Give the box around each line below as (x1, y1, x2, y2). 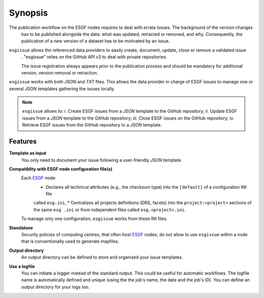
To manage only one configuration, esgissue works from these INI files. (21, 216, 168, 222)
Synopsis (9, 7, 48, 18)
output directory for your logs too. (21, 284, 90, 290)
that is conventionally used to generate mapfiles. (21, 238, 119, 245)
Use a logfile (9, 263, 35, 269)
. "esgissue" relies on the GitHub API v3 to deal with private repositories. (21, 54, 167, 60)
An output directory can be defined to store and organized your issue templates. (21, 254, 183, 260)
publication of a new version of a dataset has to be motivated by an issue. (21, 38, 170, 44)
